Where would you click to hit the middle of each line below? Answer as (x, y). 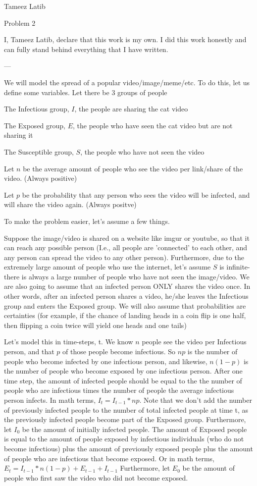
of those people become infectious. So (119, 351)
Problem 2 (20, 23)
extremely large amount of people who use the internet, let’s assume (107, 267)
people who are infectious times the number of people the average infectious (119, 390)
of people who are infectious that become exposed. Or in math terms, (109, 458)
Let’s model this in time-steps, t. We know (69, 342)
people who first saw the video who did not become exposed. (96, 477)
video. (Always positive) (41, 178)
